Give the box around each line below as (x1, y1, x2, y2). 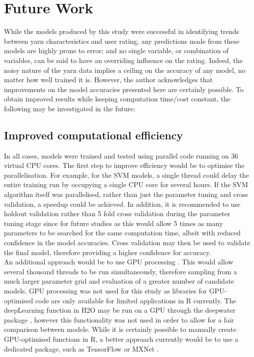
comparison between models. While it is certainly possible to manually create (4, 324, 236, 334)
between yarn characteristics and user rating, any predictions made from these (4, 35, 240, 46)
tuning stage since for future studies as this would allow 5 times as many (4, 218, 223, 228)
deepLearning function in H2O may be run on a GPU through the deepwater (4, 305, 236, 315)
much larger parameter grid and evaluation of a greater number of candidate (4, 276, 234, 286)
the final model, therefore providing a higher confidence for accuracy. (4, 247, 211, 257)
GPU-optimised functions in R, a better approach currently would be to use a (4, 333, 238, 344)
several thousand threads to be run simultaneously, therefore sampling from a (4, 266, 237, 276)
